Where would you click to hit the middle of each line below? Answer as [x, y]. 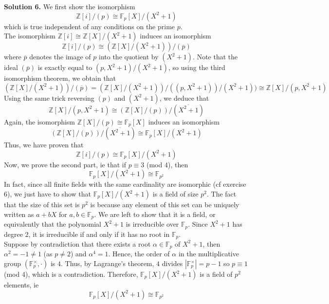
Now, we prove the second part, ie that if [65, 164]
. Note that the [215, 57]
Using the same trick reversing [49, 98]
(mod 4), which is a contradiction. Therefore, [71, 274]
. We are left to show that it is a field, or [155, 214]
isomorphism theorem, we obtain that [60, 78]
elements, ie [21, 285]
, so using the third [197, 67]
